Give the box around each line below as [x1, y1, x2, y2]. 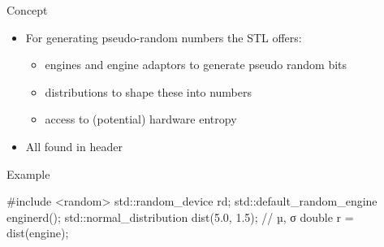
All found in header [25, 137, 123, 154]
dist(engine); [6, 224, 69, 241]
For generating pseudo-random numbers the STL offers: [25, 28, 302, 45]
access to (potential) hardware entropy [45, 110, 237, 128]
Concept [6, 2, 48, 18]
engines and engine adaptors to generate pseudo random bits [45, 56, 347, 73]
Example [6, 165, 50, 182]
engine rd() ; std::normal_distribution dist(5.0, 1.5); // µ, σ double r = [6, 208, 354, 225]
